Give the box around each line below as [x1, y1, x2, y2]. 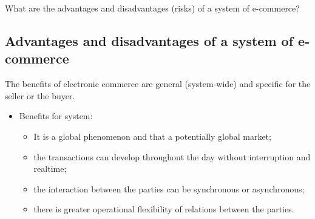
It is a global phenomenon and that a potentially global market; [33, 129, 271, 142]
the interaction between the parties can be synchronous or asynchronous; [33, 182, 305, 195]
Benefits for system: [19, 109, 93, 122]
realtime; [33, 162, 67, 175]
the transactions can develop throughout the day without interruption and [33, 150, 311, 163]
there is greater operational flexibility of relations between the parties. [33, 203, 294, 215]
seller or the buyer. [5, 89, 75, 102]
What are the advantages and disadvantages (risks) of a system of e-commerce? [5, 2, 300, 14]
